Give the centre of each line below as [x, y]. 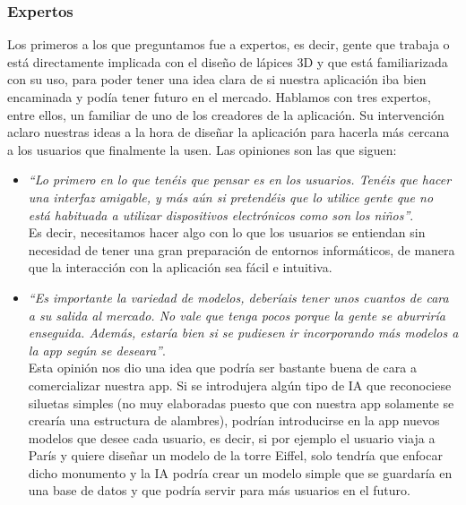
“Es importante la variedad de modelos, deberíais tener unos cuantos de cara [238, 297]
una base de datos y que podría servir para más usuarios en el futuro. [219, 490]
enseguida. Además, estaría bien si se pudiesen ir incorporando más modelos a [243, 333]
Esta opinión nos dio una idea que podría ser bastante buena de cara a [222, 368]
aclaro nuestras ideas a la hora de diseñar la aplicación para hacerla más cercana [229, 132]
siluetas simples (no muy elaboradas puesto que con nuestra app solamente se [241, 402]
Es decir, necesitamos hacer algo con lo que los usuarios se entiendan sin [227, 232]
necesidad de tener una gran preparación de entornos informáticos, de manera [242, 249]
